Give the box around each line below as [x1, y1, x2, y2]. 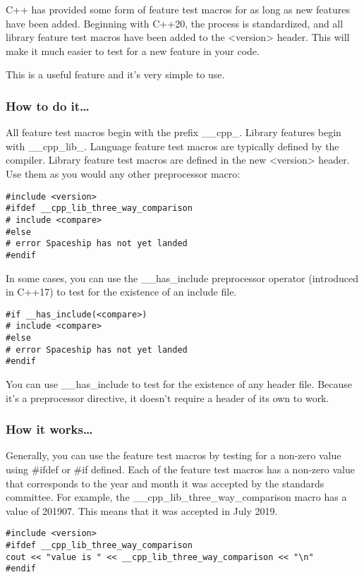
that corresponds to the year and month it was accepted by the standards [6, 475, 324, 490]
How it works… [6, 420, 93, 438]
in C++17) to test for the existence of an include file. [6, 284, 237, 299]
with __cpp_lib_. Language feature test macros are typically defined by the [6, 138, 339, 153]
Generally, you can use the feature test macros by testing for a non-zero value [6, 448, 341, 463]
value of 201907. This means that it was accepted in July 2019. [6, 503, 278, 518]
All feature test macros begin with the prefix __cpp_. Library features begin [6, 125, 341, 140]
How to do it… [6, 97, 90, 114]
